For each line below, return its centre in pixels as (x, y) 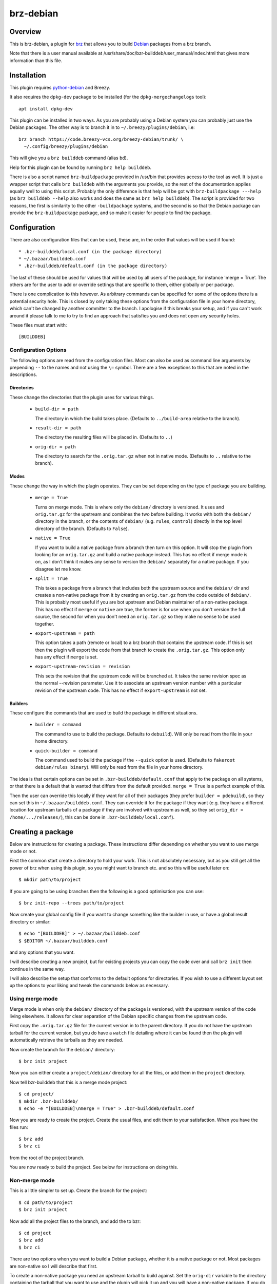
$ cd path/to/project (46, 1202)
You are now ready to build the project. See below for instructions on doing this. (94, 1167)
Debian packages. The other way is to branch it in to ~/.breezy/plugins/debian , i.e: (102, 127)
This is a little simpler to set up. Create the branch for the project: (78, 1191)
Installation (28, 75)
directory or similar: (30, 921)
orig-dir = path (56, 447)
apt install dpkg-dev (46, 109)
